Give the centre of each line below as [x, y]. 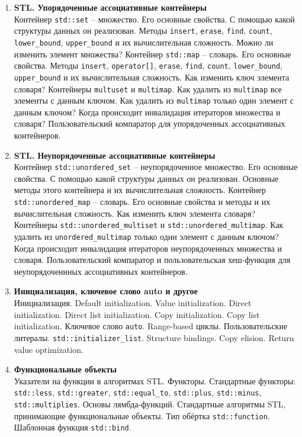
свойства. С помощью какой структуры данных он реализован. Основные [146, 178]
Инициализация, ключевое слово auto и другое [106, 291]
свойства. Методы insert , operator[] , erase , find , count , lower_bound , [148, 65]
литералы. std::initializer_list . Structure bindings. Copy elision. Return [154, 337]
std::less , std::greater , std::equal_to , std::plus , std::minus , [138, 392]
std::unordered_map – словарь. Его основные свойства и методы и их [142, 202]
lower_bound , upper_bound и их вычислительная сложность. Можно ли [144, 42]
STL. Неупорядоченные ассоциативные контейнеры [115, 155]
